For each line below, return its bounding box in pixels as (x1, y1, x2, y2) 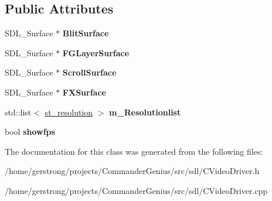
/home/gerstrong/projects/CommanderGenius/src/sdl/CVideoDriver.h (5, 165, 260, 177)
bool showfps (5, 125, 55, 138)
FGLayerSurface (62, 46, 130, 59)
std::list (5, 105, 32, 118)
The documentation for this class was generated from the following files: (5, 145, 263, 157)
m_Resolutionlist (109, 105, 181, 118)
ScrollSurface (62, 66, 117, 79)
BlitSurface (62, 27, 109, 39)
